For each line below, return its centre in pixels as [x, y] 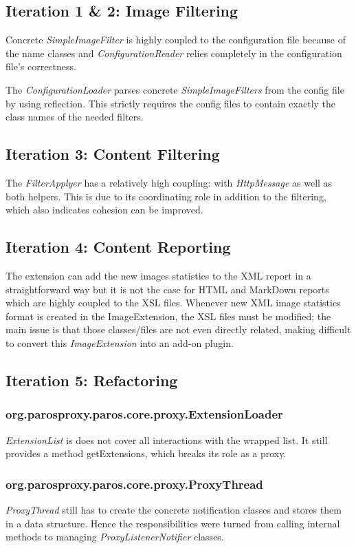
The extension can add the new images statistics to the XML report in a [158, 275]
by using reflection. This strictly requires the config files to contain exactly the [171, 103]
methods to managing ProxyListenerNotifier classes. [115, 537]
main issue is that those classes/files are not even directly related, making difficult [178, 329]
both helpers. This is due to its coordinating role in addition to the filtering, [166, 196]
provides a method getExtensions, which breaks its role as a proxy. [146, 453]
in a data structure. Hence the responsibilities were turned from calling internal [173, 523]
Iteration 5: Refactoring [92, 380]
